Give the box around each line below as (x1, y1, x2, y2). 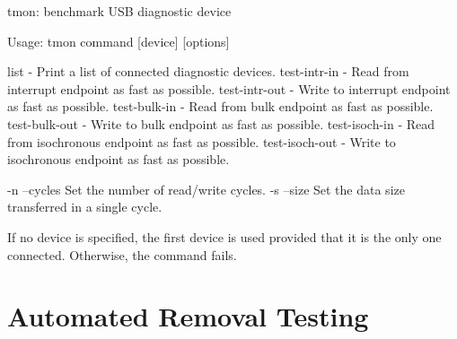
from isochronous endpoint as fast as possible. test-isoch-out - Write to (7, 132, 396, 151)
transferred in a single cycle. (7, 197, 163, 216)
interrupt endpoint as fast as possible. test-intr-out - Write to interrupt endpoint (7, 79, 451, 98)
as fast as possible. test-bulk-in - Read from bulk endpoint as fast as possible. (7, 97, 434, 116)
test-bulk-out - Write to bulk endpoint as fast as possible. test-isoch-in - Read (7, 114, 435, 133)
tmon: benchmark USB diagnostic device (7, 2, 232, 20)
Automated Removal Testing (7, 298, 369, 335)
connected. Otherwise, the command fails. (7, 245, 237, 264)
